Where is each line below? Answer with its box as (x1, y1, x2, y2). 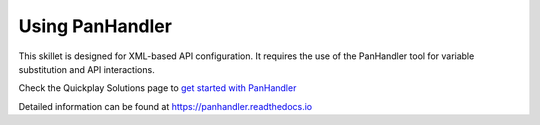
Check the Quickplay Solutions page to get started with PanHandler (18, 82, 297, 94)
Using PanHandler (18, 15, 172, 37)
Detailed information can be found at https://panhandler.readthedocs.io (18, 100, 313, 112)
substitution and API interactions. (18, 63, 155, 75)
